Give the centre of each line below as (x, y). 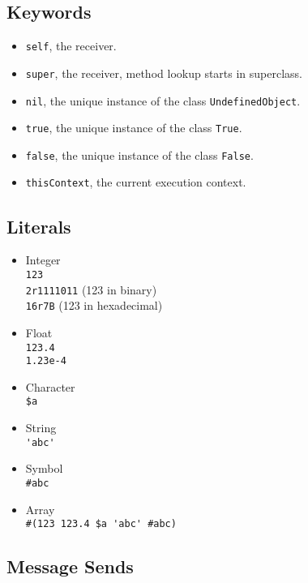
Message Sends (70, 566)
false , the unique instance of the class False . (139, 154)
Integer (43, 260)
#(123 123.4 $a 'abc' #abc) (101, 524)
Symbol (44, 468)
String (41, 428)
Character (50, 386)
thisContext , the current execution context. (136, 182)
